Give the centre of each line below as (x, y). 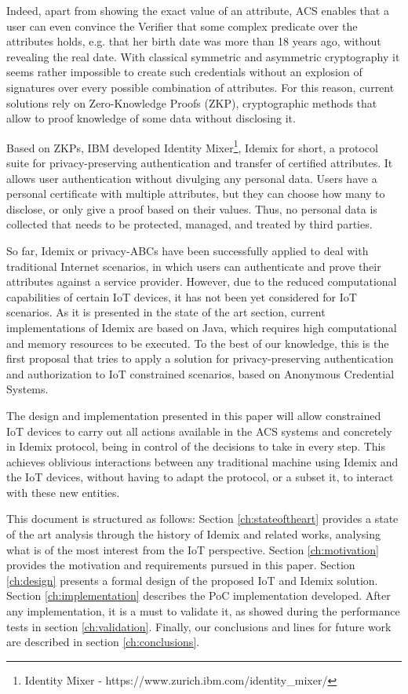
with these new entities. (63, 492)
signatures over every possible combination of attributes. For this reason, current (200, 87)
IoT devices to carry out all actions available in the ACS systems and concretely (199, 431)
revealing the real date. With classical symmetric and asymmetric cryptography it (203, 56)
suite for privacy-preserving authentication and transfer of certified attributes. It (200, 163)
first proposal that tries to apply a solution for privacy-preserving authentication (200, 358)
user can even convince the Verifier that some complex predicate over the (182, 26)
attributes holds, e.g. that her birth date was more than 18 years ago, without (194, 41)
